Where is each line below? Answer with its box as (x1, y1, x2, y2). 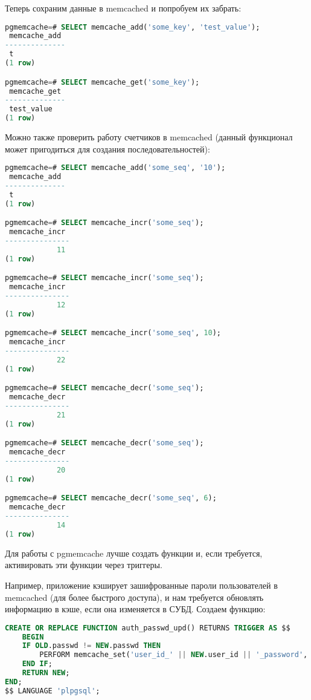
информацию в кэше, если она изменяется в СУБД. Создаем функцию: (5, 603, 266, 615)
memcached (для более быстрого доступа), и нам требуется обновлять (5, 590, 264, 603)
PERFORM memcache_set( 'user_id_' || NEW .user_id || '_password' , (39, 650, 308, 659)
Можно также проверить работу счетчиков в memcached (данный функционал (5, 131, 293, 143)
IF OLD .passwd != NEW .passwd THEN (22, 641, 161, 650)
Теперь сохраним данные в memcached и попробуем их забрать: (5, 2, 242, 14)
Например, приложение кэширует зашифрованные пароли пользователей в (5, 578, 278, 591)
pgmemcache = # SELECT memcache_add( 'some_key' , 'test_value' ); (5, 22, 260, 31)
